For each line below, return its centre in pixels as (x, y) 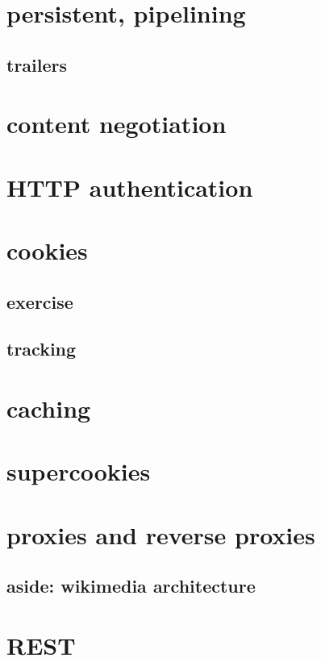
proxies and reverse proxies (161, 534)
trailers (37, 64)
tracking (42, 349)
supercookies (79, 471)
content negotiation (117, 124)
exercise (40, 301)
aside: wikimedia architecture (131, 586)
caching (49, 408)
